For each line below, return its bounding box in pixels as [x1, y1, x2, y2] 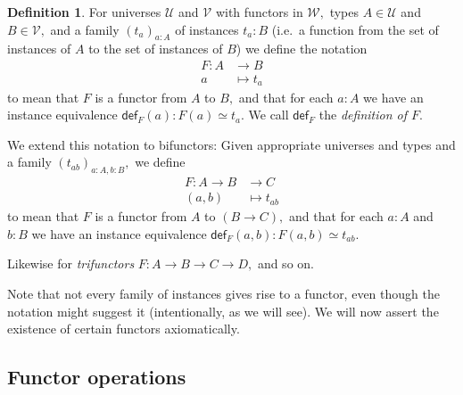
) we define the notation [236, 39, 368, 58]
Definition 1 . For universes [7, 3, 161, 21]
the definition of [318, 105, 407, 124]
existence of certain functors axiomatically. [7, 319, 240, 338]
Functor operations [7, 363, 186, 391]
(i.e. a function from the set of [271, 20, 439, 38]
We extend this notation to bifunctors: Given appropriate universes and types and [7, 135, 456, 153]
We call [248, 105, 289, 124]
